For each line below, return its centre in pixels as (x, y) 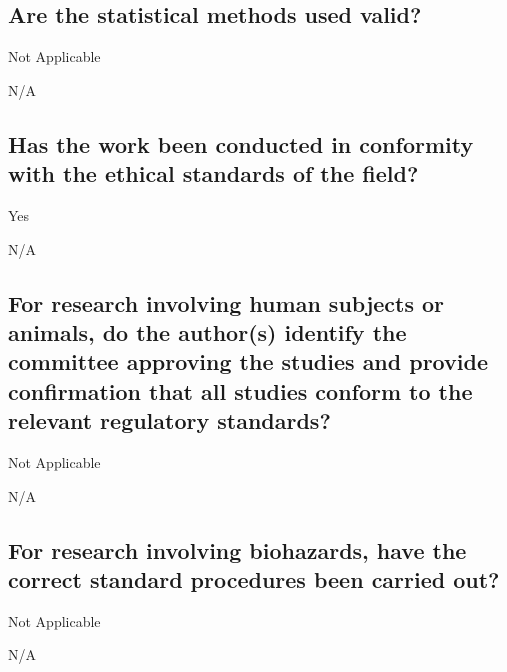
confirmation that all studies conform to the (240, 390)
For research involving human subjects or (226, 302)
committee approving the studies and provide (248, 361)
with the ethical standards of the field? (213, 173)
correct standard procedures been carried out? (254, 578)
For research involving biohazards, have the (237, 549)
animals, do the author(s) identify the (207, 331)
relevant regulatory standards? (169, 420)
